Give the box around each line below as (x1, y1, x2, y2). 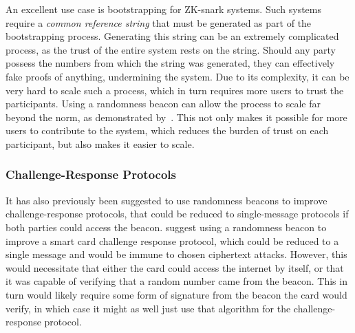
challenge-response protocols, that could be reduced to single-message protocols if (6, 206, 349, 221)
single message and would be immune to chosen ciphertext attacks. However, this (6, 247, 347, 261)
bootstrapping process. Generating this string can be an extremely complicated (6, 29, 339, 43)
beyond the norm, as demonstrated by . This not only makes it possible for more (6, 109, 347, 124)
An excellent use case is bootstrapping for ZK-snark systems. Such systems (6, 2, 322, 16)
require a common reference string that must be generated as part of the (6, 15, 312, 30)
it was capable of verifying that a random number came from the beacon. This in (6, 274, 347, 288)
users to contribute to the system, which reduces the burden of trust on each (6, 123, 329, 138)
